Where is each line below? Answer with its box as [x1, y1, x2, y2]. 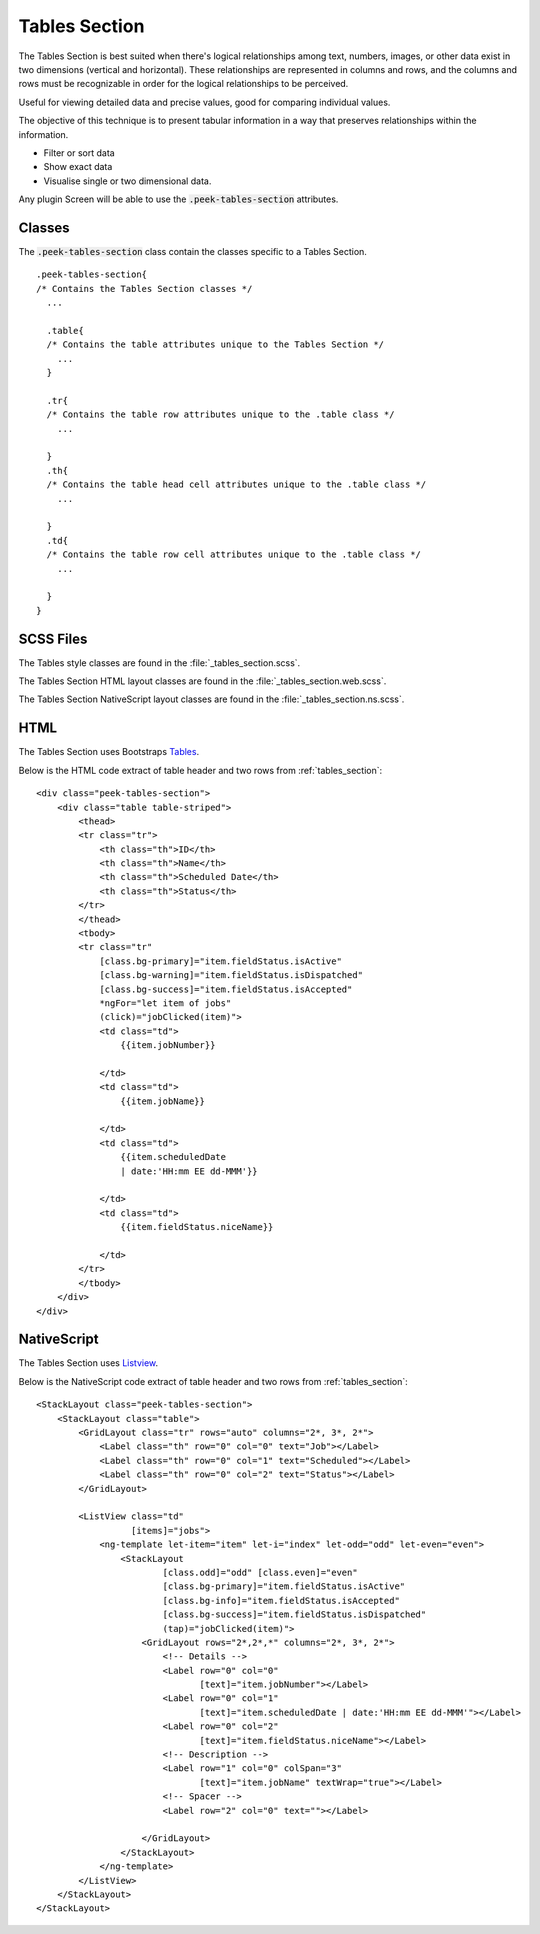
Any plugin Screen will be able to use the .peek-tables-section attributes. [18, 193, 339, 205]
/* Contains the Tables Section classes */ [36, 283, 253, 294]
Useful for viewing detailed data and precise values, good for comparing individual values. [18, 96, 391, 108]
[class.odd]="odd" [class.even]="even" [162, 1566, 359, 1578]
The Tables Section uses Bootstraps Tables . [18, 746, 200, 758]
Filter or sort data [43, 146, 115, 159]
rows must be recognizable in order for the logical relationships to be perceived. [18, 78, 349, 90]
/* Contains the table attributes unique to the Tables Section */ [46, 339, 385, 350]
